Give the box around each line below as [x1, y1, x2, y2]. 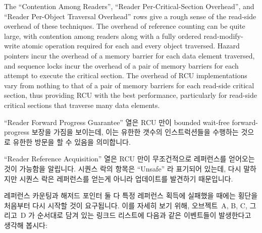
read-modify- [203, 30, 243, 41]
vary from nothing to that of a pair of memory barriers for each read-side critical [4, 80, 254, 90]
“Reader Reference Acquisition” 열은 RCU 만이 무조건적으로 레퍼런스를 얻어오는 [4, 153, 255, 164]
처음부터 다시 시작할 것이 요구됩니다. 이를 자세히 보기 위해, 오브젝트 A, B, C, [4, 200, 247, 210]
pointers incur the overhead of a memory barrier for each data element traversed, [4, 50, 255, 61]
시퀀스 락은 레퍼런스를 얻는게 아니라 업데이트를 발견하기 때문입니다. [19, 173, 233, 184]
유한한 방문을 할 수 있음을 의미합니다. [13, 136, 131, 147]
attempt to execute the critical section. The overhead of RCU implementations [4, 70, 247, 81]
